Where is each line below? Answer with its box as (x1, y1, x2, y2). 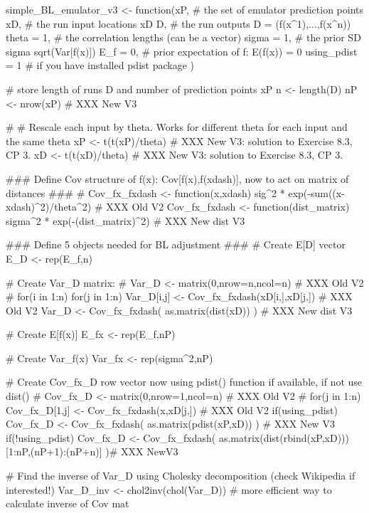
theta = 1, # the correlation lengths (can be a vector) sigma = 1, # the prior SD (6, 30, 361, 45)
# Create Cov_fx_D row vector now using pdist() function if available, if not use (6, 374, 363, 389)
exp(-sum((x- (288, 185, 345, 200)
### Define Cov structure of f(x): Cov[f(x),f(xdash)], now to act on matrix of (6, 171, 349, 186)
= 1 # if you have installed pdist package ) (6, 58, 194, 73)
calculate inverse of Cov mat (6, 496, 129, 511)
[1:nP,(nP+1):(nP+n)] (6, 444, 102, 459)
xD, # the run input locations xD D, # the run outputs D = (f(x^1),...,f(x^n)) (6, 16, 351, 31)
